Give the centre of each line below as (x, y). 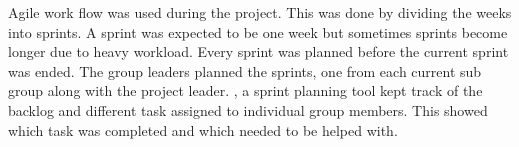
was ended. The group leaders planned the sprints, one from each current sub (245, 70)
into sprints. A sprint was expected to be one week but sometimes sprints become (258, 31)
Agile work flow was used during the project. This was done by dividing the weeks (260, 12)
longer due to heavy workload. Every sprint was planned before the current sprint (258, 51)
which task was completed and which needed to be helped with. (203, 129)
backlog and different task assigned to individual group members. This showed (248, 109)
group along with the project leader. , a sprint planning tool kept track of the (245, 90)
